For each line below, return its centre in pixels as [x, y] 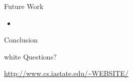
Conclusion [21, 40]
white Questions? [30, 56]
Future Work [24, 6]
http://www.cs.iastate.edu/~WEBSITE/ [66, 73]
